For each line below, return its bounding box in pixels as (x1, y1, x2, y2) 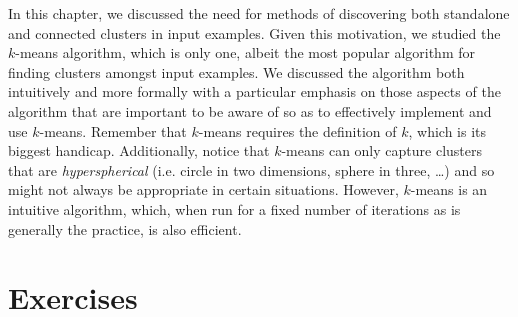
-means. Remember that (39, 120, 187, 141)
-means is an (410, 179, 488, 200)
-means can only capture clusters (281, 140, 482, 161)
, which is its (408, 120, 487, 141)
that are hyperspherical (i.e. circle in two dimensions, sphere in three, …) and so (8, 159, 495, 180)
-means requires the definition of (198, 120, 397, 141)
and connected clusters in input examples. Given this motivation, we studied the (8, 22, 501, 43)
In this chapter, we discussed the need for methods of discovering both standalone (8, 3, 510, 23)
